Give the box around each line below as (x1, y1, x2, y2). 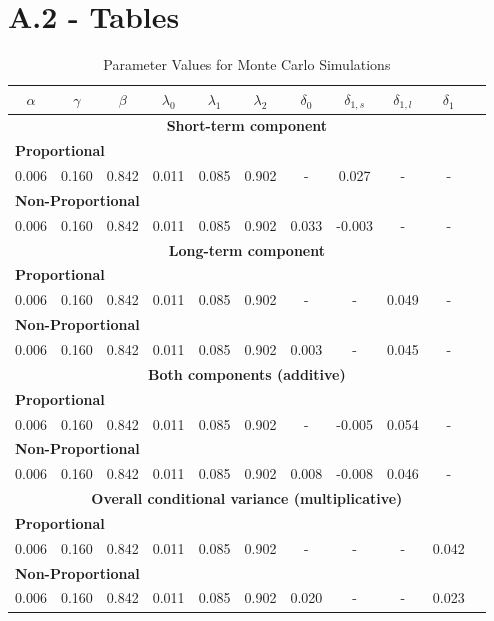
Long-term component (168, 239, 325, 260)
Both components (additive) (147, 363, 346, 384)
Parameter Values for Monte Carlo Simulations (103, 54, 391, 75)
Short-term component (166, 115, 328, 136)
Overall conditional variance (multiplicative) (91, 488, 403, 509)
